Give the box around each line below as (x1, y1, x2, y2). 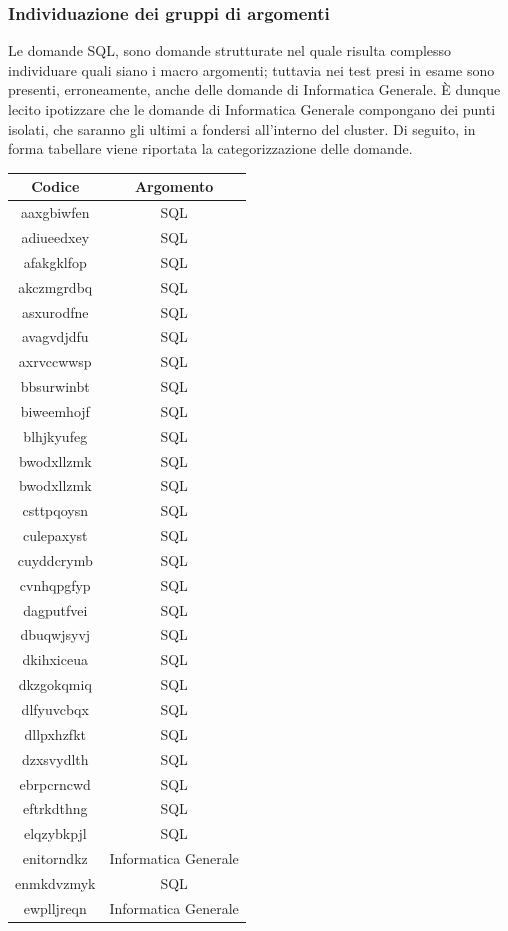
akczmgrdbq (18, 276, 93, 297)
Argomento (134, 176, 214, 197)
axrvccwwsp (18, 351, 92, 372)
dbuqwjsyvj (20, 624, 91, 645)
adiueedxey (21, 226, 90, 247)
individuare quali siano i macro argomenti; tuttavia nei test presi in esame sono (8, 59, 495, 80)
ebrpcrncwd (19, 773, 91, 794)
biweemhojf (20, 400, 90, 421)
